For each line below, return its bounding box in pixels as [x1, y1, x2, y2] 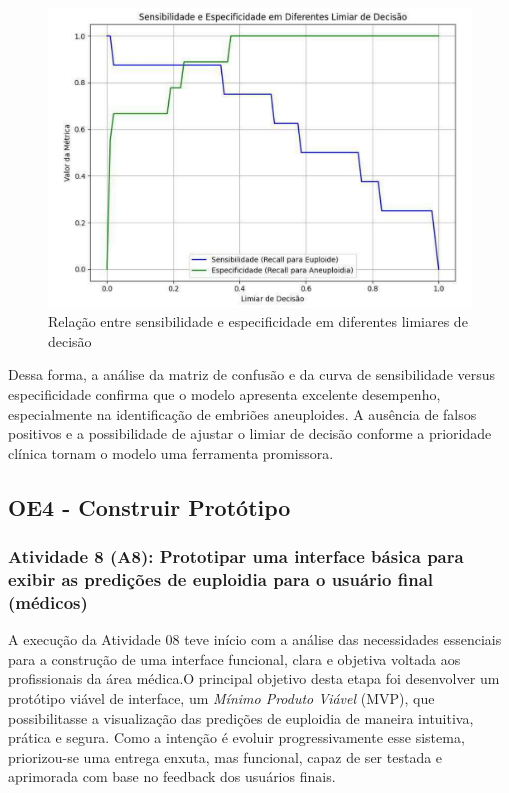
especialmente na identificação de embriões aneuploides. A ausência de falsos [8, 403, 477, 424]
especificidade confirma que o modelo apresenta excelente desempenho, [8, 384, 441, 405]
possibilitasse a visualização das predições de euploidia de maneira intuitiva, [8, 707, 474, 728]
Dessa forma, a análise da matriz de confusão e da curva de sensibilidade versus [8, 364, 496, 385]
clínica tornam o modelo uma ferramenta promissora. [8, 442, 334, 463]
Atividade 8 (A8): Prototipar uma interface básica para [8, 544, 464, 569]
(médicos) [8, 589, 88, 614]
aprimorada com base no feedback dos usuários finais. [8, 766, 336, 787]
